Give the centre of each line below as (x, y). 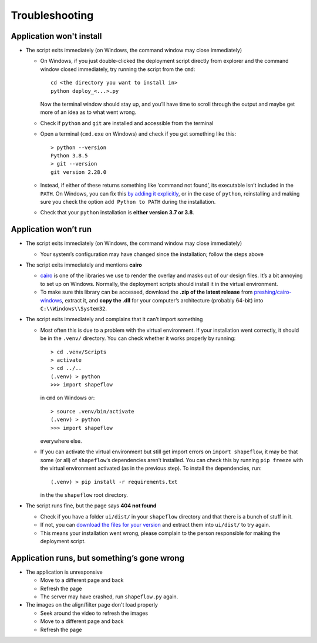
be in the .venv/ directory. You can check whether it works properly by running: (138, 338)
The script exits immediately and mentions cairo (84, 265)
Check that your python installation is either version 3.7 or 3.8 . (117, 213)
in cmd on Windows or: (68, 398)
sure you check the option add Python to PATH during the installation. (128, 201)
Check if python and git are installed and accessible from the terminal (127, 123)
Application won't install (56, 36)
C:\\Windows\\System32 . (74, 308)
